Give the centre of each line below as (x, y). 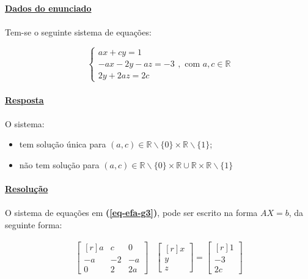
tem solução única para (63, 144)
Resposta (24, 99)
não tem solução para (59, 164)
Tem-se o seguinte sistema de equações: (78, 32)
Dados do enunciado (48, 8)
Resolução (27, 189)
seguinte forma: (34, 224)
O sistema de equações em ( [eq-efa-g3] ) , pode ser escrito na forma (131, 213)
